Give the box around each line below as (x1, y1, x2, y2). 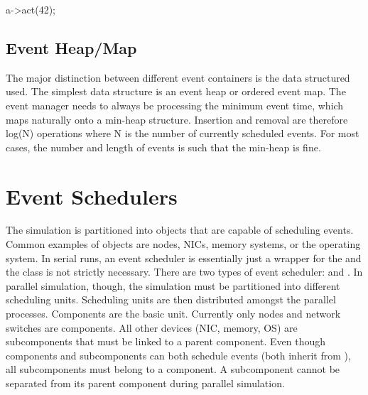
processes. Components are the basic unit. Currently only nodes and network (6, 306, 341, 321)
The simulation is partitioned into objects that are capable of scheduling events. (6, 222, 354, 237)
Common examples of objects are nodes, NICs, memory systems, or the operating (6, 237, 361, 251)
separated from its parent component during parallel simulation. (6, 376, 285, 391)
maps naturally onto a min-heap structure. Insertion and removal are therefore (6, 112, 348, 126)
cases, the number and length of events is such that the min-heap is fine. (6, 139, 321, 154)
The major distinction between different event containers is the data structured (6, 70, 350, 85)
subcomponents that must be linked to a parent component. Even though (6, 334, 326, 349)
